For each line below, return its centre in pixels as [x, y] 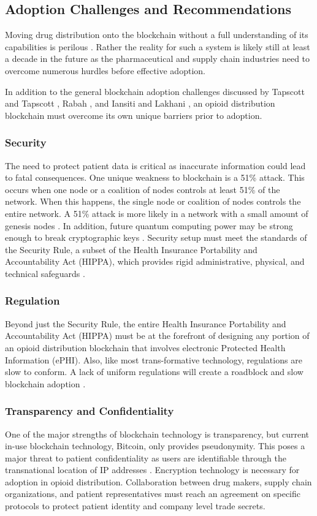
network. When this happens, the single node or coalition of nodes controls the [153, 201]
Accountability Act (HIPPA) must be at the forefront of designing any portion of [157, 336]
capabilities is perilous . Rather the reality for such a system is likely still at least [158, 46]
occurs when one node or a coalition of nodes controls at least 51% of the [143, 189]
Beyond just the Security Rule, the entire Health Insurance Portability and [146, 323]
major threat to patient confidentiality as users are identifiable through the [146, 457]
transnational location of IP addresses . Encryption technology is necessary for [152, 470]
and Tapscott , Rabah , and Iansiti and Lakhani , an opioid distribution [140, 103]
